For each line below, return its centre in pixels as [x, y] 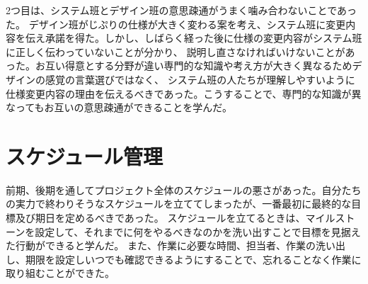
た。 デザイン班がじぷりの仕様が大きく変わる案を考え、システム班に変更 [176, 24]
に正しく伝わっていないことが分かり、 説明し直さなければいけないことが [176, 51]
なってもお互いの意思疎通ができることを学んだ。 [119, 107]
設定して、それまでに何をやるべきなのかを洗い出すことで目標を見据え [198, 231]
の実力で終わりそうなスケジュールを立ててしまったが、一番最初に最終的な [179, 204]
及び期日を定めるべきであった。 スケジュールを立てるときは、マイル [175, 218]
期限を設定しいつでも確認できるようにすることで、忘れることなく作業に [193, 259]
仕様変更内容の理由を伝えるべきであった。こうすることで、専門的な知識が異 [184, 93]
